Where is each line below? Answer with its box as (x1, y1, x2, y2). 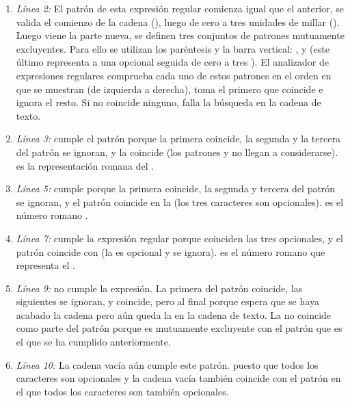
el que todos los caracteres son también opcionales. (16, 384, 229, 398)
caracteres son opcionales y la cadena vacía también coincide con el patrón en (16, 371, 341, 385)
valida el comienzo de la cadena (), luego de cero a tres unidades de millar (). (16, 14, 340, 29)
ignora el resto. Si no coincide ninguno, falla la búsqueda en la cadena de (16, 95, 321, 109)
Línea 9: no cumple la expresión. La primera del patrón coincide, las (16, 281, 303, 295)
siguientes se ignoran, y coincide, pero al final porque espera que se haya (16, 294, 319, 309)
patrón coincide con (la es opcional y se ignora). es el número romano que (16, 244, 325, 259)
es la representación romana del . (16, 158, 154, 172)
